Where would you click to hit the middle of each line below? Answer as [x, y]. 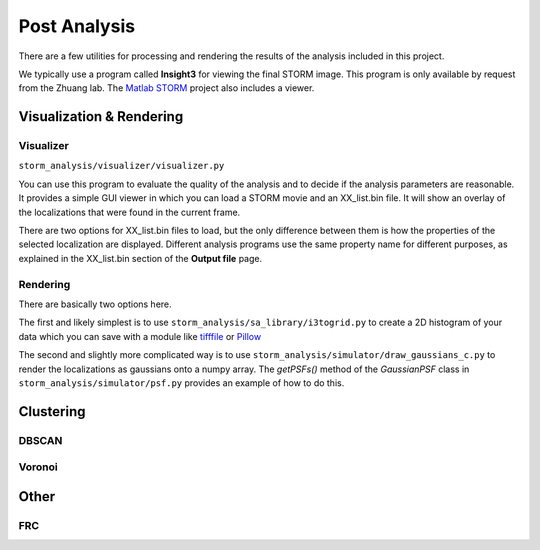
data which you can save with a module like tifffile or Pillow [140, 336]
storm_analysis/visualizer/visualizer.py [121, 166]
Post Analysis [76, 26]
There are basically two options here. [95, 304]
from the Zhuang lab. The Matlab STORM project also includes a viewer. [166, 88]
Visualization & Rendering [101, 116]
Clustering [52, 411]
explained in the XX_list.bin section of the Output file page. [140, 258]
